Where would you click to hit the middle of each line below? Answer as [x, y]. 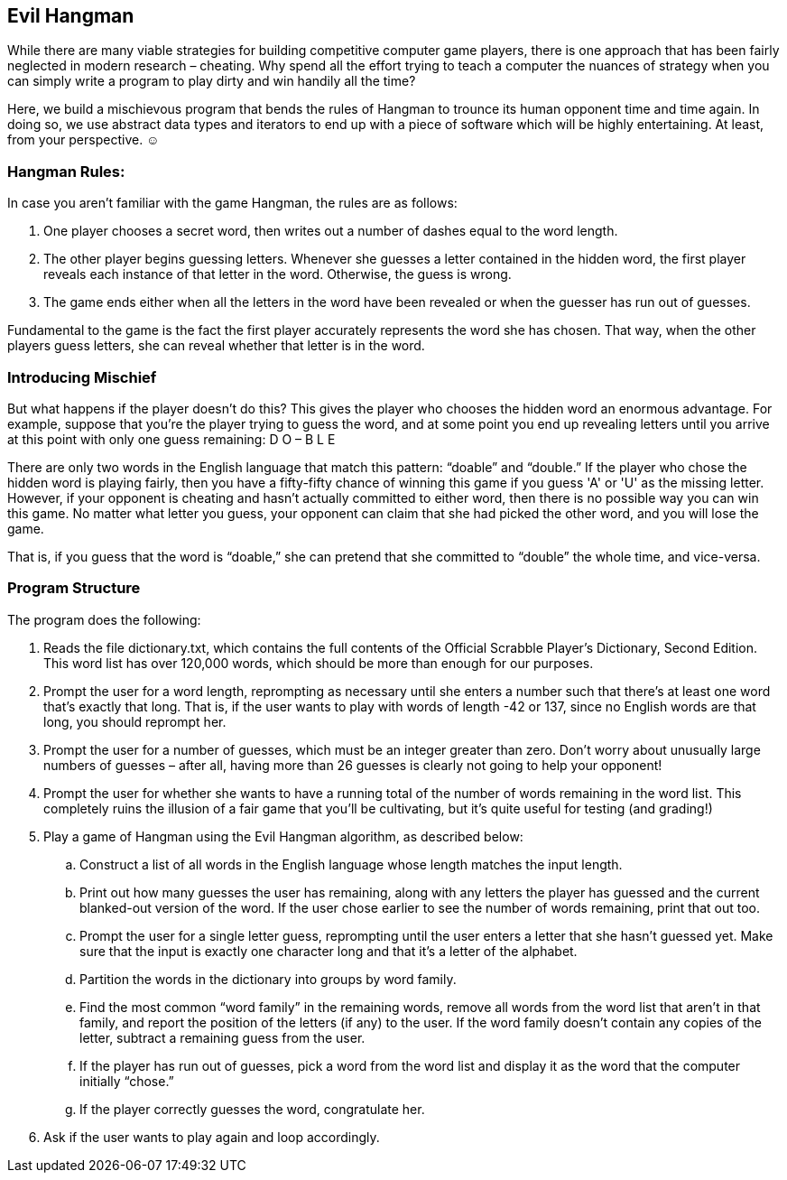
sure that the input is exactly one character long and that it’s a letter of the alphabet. [329, 951]
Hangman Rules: [66, 171]
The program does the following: [104, 619]
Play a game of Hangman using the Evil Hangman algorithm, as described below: [283, 836]
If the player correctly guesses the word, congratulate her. [252, 1109]
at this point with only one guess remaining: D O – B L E [171, 439]
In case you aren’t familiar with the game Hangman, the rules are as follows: [232, 203]
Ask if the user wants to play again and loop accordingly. [212, 1137]
